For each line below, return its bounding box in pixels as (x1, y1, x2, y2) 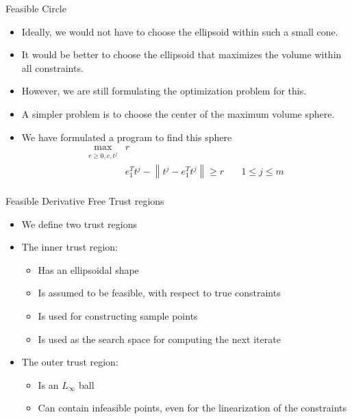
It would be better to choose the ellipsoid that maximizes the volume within (21, 47, 342, 62)
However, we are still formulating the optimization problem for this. (21, 84, 307, 98)
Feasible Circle (5, 1, 66, 15)
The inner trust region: (21, 240, 118, 254)
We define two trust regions (21, 216, 138, 231)
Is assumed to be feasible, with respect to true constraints (38, 285, 281, 300)
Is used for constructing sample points (38, 309, 198, 322)
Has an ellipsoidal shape (38, 262, 139, 277)
